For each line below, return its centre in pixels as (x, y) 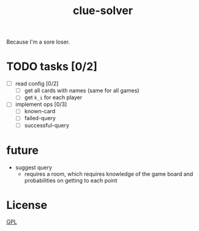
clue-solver (103, 11)
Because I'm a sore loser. (38, 42)
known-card (40, 112)
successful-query (47, 125)
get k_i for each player (53, 97)
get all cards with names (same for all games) (82, 91)
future (22, 150)
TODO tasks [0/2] (52, 66)
